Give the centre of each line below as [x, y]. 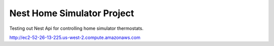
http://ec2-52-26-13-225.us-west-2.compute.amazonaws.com [75, 37]
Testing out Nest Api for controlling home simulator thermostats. [77, 28]
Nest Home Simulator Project [72, 13]
